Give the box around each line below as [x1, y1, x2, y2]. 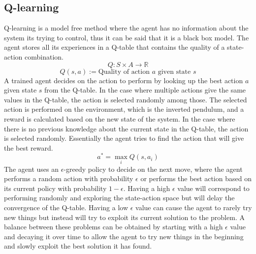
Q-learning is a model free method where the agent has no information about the [4, 23, 249, 33]
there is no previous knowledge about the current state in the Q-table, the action [4, 123, 249, 133]
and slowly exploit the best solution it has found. [4, 241, 152, 251]
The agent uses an [4, 163, 59, 174]
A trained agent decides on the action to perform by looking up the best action [4, 75, 243, 85]
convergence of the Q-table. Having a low [4, 202, 128, 212]
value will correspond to [177, 183, 250, 193]
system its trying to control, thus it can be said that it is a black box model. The [4, 32, 249, 42]
